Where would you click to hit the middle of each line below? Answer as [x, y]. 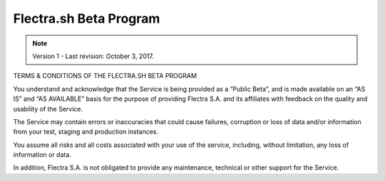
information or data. [42, 155]
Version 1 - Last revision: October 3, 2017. [93, 56]
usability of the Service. [48, 109]
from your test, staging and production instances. [86, 132]
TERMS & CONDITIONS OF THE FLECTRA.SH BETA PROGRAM [105, 76]
